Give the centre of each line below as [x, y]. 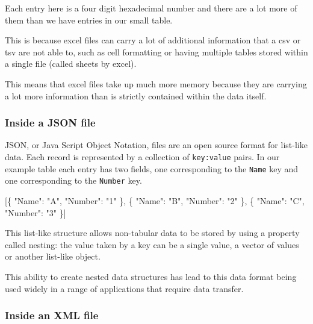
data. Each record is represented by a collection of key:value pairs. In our [142, 156]
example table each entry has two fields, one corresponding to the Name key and [152, 168]
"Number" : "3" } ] [36, 212]
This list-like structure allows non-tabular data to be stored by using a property [152, 233]
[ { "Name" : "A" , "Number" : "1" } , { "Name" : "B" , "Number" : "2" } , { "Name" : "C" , [155, 200]
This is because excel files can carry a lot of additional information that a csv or [153, 40]
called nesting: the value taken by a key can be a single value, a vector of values [152, 244]
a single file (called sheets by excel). [71, 64]
